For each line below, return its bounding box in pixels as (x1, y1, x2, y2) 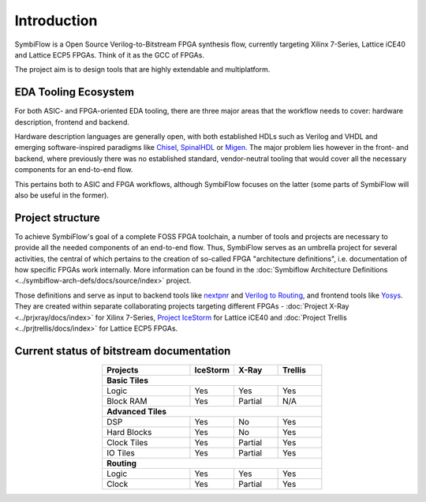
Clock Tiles (106, 436, 148, 448)
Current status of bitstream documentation (14, 344, 231, 358)
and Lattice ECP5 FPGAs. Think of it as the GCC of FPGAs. (14, 50, 205, 59)
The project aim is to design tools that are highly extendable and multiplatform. (14, 65, 271, 74)
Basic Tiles (106, 375, 149, 386)
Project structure (14, 211, 100, 224)
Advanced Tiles (106, 406, 167, 417)
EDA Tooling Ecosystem (14, 85, 134, 99)
